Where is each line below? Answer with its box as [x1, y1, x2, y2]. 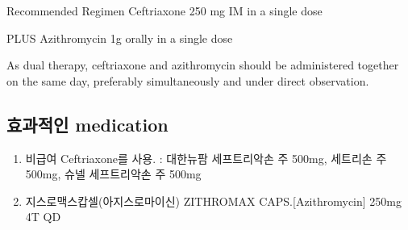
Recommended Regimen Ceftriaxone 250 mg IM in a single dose [6, 2, 323, 19]
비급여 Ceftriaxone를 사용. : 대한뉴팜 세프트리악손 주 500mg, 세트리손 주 [25, 149, 387, 166]
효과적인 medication [6, 111, 169, 136]
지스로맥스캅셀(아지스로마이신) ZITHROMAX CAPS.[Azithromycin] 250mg [25, 192, 402, 209]
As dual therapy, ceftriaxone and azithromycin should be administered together [6, 56, 399, 73]
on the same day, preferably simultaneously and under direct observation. [6, 72, 369, 89]
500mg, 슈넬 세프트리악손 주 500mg [25, 165, 202, 182]
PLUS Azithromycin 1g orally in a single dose [6, 29, 233, 46]
